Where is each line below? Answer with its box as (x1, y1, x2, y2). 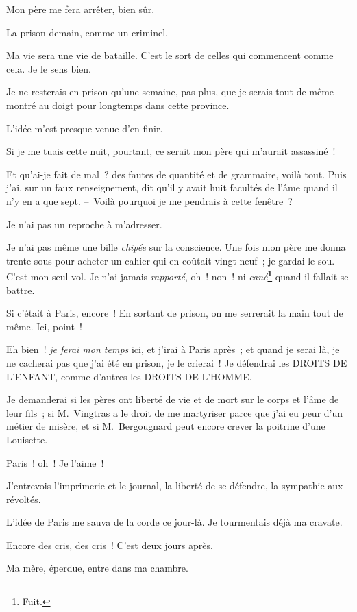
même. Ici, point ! (6, 319, 82, 333)
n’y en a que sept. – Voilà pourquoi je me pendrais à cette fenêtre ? (6, 193, 293, 208)
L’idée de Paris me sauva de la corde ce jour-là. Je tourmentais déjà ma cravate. (6, 515, 343, 529)
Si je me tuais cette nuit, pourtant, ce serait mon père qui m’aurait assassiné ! (6, 144, 336, 158)
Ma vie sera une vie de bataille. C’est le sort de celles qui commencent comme (6, 48, 334, 62)
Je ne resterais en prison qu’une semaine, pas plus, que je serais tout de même (6, 84, 334, 99)
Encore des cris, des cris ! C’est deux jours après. (6, 537, 213, 552)
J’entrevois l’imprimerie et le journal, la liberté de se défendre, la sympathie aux (6, 478, 343, 493)
